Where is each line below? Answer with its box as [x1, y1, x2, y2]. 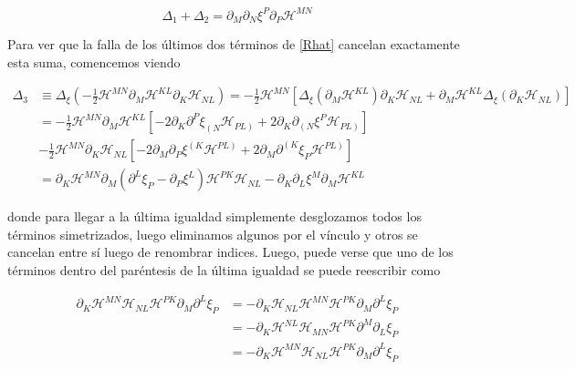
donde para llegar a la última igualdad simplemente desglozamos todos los [7, 207, 422, 226]
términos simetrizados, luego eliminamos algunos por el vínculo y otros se [7, 224, 418, 243]
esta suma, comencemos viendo [7, 52, 181, 71]
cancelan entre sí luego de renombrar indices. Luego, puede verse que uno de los [7, 242, 454, 261]
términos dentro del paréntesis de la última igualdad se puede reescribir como [7, 261, 441, 280]
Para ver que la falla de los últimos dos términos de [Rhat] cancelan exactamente [7, 34, 460, 53]
